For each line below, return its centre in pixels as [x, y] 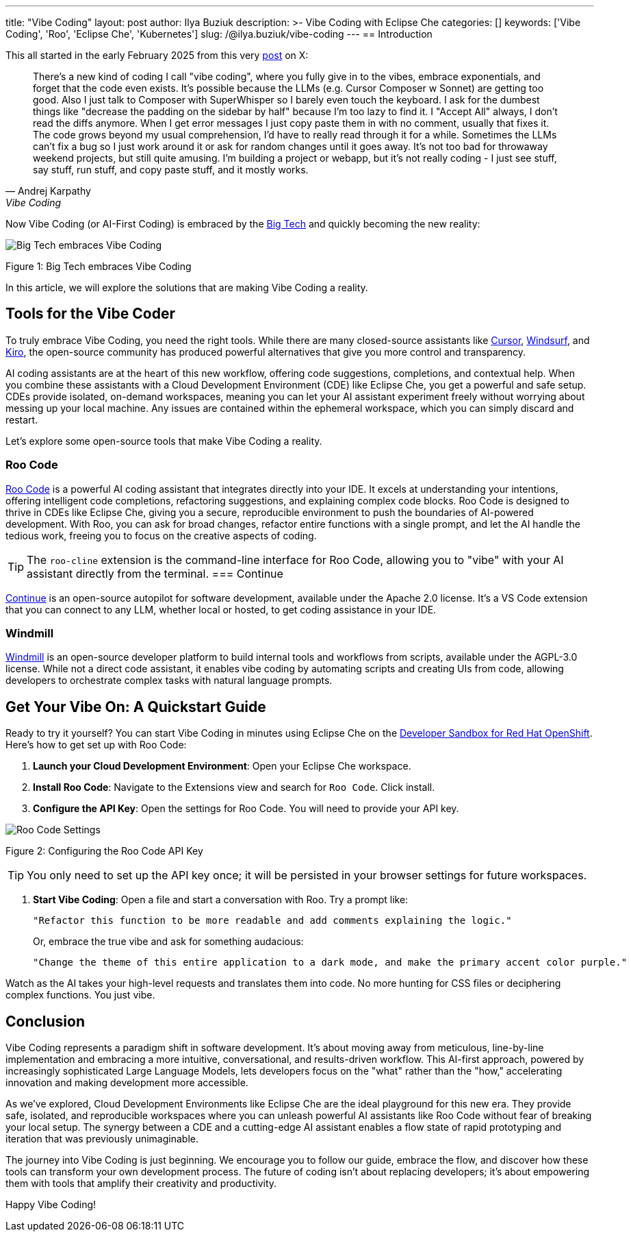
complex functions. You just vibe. [80, 995]
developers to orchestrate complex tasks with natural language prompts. [169, 681]
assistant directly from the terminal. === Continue [155, 573]
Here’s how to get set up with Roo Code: [96, 745]
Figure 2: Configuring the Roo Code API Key [104, 851]
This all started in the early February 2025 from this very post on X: [157, 55]
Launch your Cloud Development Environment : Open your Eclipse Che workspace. [222, 766]
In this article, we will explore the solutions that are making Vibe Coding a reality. [187, 287]
